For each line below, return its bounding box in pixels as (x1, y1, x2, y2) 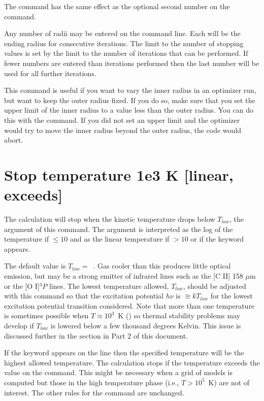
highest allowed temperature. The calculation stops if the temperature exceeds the (4, 357, 260, 367)
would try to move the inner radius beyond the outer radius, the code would (4, 124, 242, 135)
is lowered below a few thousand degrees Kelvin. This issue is (50, 320, 241, 330)
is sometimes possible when (4, 310, 89, 321)
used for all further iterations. (4, 68, 96, 78)
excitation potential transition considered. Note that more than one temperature (4, 300, 255, 311)
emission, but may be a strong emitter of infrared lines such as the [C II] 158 (4, 271, 243, 281)
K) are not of (208, 377, 250, 387)
